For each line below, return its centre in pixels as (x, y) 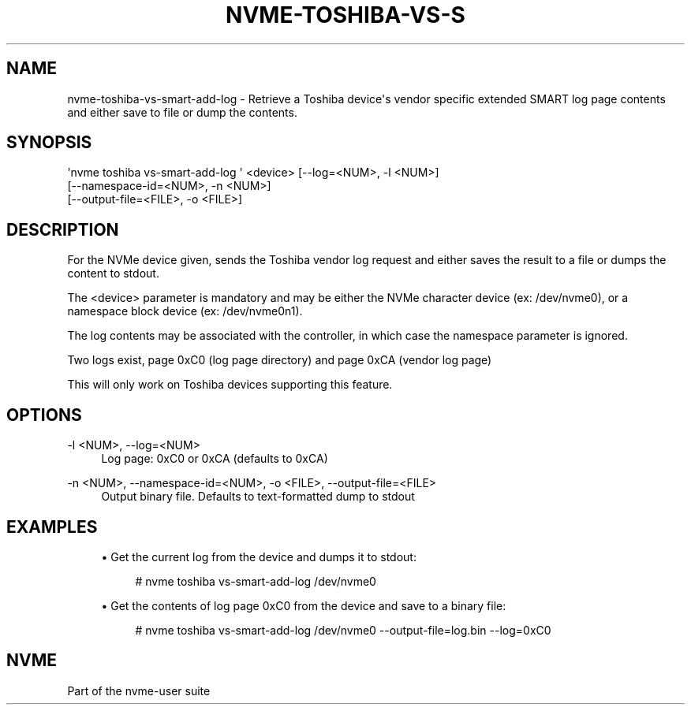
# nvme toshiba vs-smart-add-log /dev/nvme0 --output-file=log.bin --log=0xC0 (343, 630)
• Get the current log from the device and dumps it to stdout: (259, 557)
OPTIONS (44, 415)
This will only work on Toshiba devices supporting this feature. (230, 385)
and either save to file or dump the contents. (182, 112)
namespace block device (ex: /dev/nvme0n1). (185, 311)
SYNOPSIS (49, 143)
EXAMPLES (52, 527)
